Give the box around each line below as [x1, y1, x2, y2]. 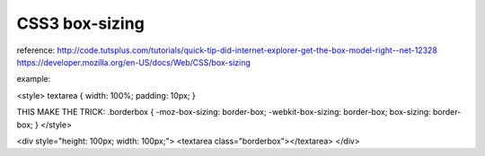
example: [16, 74, 51, 84]
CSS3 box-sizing [16, 13, 145, 33]
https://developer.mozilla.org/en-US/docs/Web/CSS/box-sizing [16, 56, 251, 67]
